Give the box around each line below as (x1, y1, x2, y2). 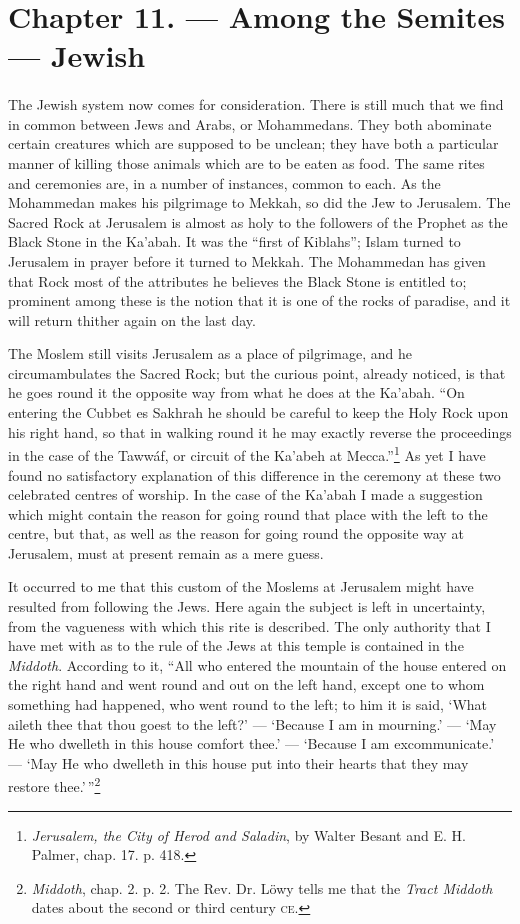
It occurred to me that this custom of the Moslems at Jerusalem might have (8, 576, 474, 597)
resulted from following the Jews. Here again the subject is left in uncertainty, (8, 596, 486, 617)
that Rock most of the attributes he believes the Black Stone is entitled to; (8, 270, 467, 291)
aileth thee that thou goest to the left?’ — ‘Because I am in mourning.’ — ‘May (8, 713, 497, 734)
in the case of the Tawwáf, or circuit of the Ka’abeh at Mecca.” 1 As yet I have (8, 442, 486, 465)
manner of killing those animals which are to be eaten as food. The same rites (8, 152, 485, 173)
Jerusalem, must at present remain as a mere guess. (8, 542, 324, 563)
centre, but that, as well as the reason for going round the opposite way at (8, 523, 464, 544)
